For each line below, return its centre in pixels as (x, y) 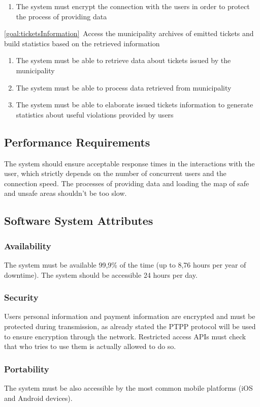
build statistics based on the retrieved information (82, 43)
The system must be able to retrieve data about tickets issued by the (123, 60)
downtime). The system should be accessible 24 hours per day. (101, 274)
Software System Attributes (79, 221)
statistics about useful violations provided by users (95, 114)
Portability (27, 369)
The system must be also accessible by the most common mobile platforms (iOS (128, 387)
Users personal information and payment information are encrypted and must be (130, 316)
